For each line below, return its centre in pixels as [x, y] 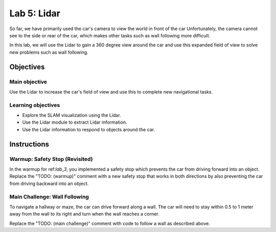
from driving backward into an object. [49, 183]
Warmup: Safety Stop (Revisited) [51, 159]
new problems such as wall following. [49, 52]
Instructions [29, 144]
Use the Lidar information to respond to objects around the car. [89, 129]
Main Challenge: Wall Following [49, 197]
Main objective [28, 82]
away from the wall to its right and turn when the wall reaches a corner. [84, 214]
